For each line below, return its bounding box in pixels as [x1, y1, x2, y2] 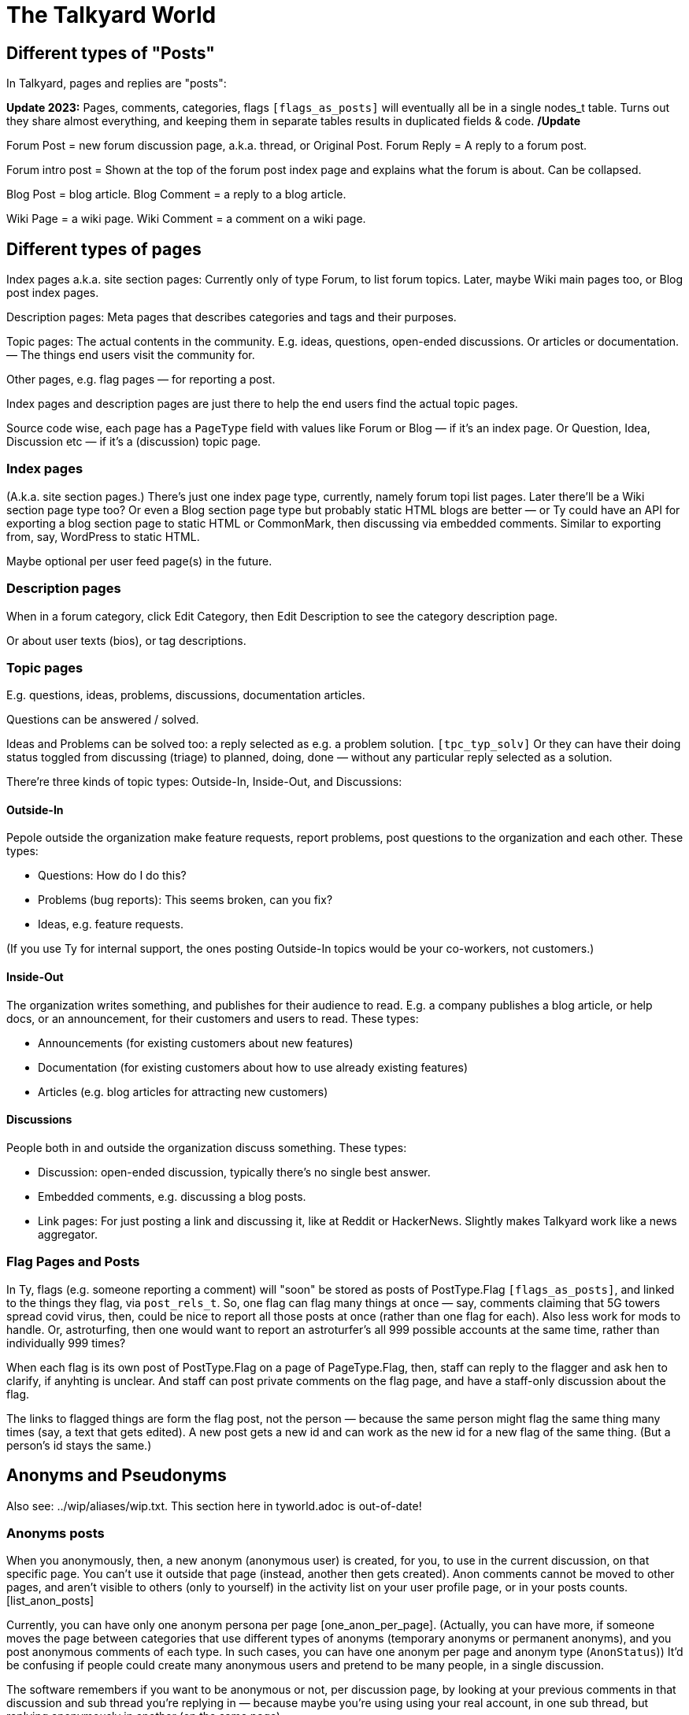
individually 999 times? [6, 1335, 126, 1350]
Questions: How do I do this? [38, 869, 187, 883]
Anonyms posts [6, 1524, 105, 1541]
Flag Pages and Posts [6, 1254, 140, 1270]
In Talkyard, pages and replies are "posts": [6, 76, 227, 91]
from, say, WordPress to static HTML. [6, 529, 200, 543]
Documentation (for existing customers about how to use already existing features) [38, 1060, 468, 1074]
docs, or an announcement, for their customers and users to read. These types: [6, 1011, 419, 1025]
